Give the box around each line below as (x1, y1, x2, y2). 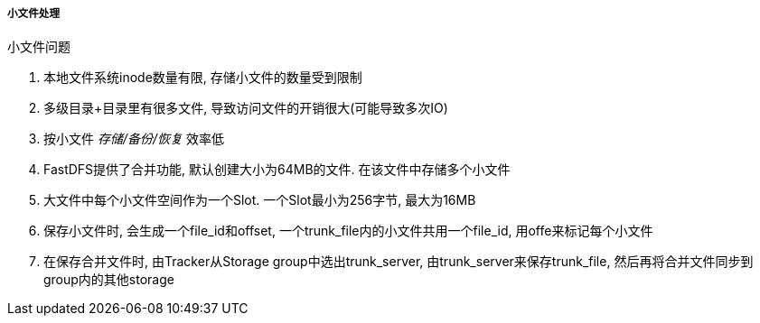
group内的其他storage (43, 272, 174, 288)
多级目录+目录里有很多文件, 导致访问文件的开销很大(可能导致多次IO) (43, 100, 448, 116)
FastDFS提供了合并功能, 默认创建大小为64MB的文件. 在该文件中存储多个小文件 (43, 161, 511, 178)
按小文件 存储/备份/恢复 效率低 (43, 131, 224, 147)
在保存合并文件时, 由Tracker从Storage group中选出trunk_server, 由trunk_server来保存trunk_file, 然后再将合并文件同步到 (43, 254, 754, 270)
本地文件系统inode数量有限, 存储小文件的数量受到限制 (43, 69, 362, 86)
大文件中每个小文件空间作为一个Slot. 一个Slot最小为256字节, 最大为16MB (43, 192, 476, 208)
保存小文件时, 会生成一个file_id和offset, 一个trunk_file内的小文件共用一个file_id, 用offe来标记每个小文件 (43, 223, 653, 239)
